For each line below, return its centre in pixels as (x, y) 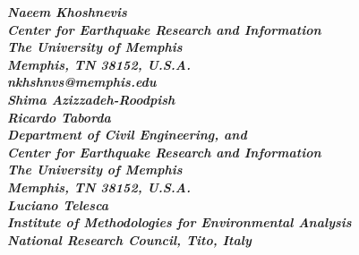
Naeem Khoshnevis (67, 12)
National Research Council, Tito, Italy (129, 239)
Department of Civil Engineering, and (127, 135)
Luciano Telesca (58, 204)
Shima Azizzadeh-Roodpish (91, 99)
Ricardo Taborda (59, 117)
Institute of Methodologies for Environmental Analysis (179, 222)
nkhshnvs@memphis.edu (82, 82)
